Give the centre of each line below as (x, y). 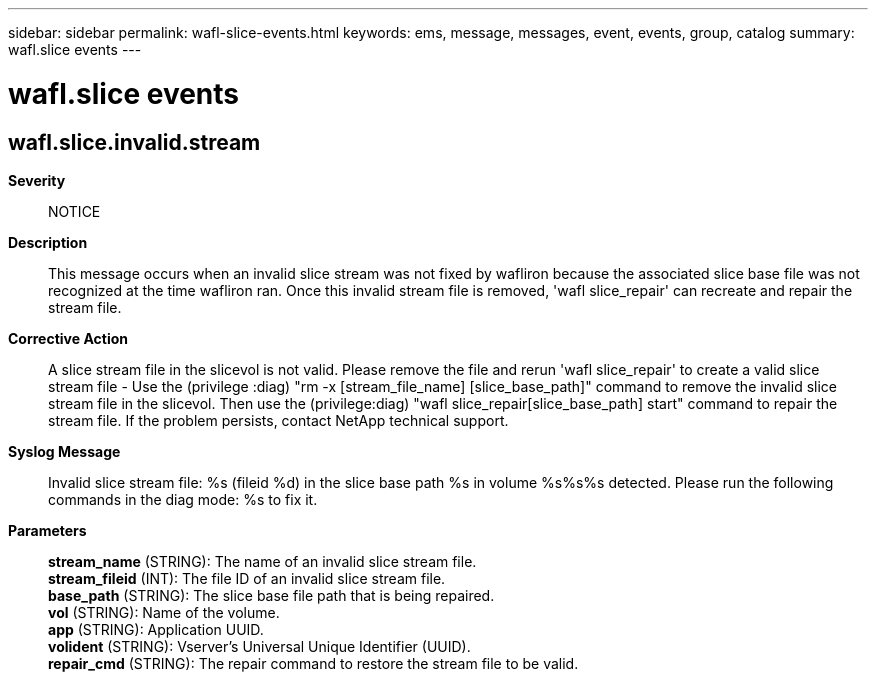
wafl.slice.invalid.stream (134, 142)
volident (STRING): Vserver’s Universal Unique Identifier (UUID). (259, 646)
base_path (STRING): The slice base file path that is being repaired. (271, 595)
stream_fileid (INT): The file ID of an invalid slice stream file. (247, 578)
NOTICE (74, 211)
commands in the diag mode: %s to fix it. (183, 499)
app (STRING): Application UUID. (156, 629)
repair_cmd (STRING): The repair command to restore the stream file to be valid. (313, 663)
